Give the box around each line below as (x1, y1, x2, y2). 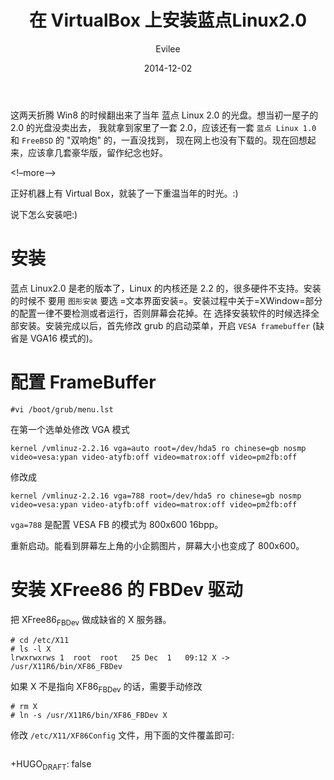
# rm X (10, 702, 38, 712)
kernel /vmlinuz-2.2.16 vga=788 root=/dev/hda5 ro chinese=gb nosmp (10, 491, 302, 501)
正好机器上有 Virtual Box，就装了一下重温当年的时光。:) (10, 187, 239, 199)
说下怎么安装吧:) (10, 208, 78, 220)
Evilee (155, 42, 181, 55)
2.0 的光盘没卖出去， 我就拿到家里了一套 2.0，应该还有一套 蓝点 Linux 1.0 (10, 121, 317, 133)
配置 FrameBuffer (10, 371, 157, 394)
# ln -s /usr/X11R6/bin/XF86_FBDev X (10, 711, 168, 721)
